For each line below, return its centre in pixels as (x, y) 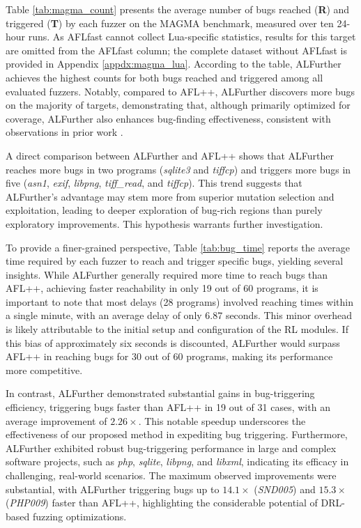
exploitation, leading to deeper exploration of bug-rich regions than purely (164, 210)
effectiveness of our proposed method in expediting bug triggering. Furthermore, (177, 434)
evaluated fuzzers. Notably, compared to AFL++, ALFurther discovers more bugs (180, 91)
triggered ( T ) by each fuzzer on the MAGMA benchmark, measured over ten (170, 23)
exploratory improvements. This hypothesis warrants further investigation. (164, 223)
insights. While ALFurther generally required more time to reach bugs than (167, 274)
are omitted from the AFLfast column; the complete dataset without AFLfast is (176, 50)
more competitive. (44, 370)
